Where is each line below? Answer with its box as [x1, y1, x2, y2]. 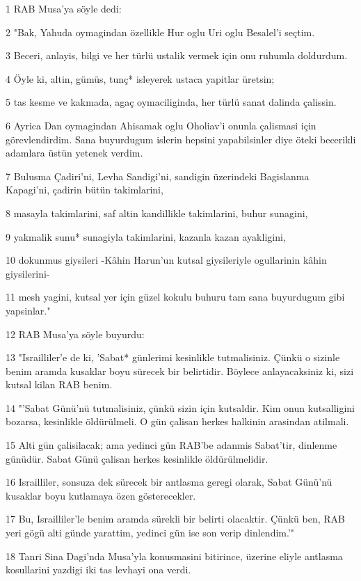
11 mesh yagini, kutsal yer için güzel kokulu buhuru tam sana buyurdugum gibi [6, 289, 345, 304]
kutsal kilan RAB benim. [6, 377, 113, 392]
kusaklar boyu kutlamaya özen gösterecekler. [6, 488, 196, 502]
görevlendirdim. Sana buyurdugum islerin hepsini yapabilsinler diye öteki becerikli [6, 132, 356, 146]
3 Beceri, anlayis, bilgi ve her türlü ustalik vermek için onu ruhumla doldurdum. [6, 48, 348, 63]
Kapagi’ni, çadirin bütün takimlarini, [6, 182, 163, 197]
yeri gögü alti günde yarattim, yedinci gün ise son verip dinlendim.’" [6, 525, 295, 540]
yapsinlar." [6, 303, 51, 317]
